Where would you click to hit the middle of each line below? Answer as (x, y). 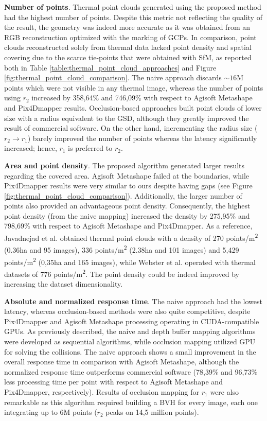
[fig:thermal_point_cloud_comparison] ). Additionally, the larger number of (123, 195)
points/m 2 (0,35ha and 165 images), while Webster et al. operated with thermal (130, 261)
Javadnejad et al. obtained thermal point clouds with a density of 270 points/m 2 (131, 237)
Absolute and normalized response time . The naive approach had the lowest (133, 301)
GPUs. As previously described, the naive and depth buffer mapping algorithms (130, 331)
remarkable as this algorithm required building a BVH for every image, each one (131, 402)
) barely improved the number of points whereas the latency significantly (142, 138)
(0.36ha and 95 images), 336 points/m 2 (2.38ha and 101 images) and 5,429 (122, 249)
